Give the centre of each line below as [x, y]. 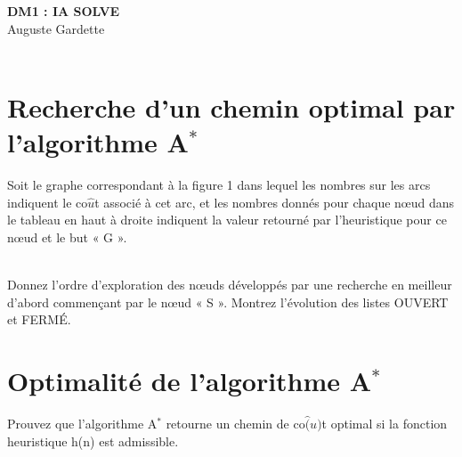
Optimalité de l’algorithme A [190, 381]
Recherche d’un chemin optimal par [231, 106]
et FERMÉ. [39, 319]
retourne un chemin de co [235, 424]
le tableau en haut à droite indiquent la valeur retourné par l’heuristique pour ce [227, 220]
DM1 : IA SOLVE [64, 11]
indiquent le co [48, 202]
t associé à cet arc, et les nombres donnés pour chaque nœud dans [275, 202]
